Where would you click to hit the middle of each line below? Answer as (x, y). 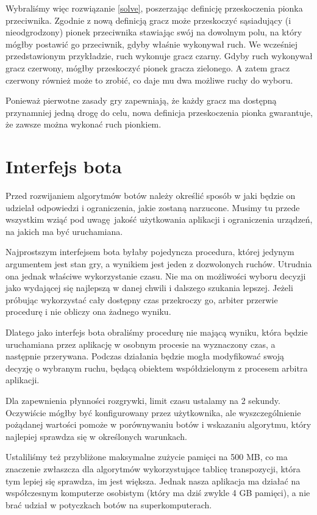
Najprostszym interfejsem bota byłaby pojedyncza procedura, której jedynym (150, 252)
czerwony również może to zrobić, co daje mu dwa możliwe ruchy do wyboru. (149, 80)
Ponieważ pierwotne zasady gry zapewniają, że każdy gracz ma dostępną (141, 100)
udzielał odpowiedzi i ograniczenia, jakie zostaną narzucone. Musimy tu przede (153, 207)
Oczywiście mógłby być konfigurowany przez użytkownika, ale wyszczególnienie (153, 412)
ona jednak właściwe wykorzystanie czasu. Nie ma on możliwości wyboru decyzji (156, 276)
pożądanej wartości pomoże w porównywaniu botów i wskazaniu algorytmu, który (158, 424)
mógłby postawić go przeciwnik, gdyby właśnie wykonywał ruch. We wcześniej (152, 44)
